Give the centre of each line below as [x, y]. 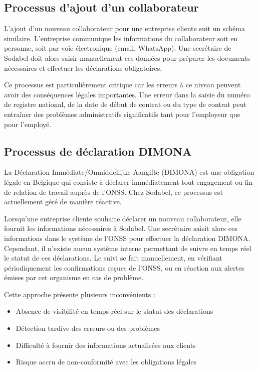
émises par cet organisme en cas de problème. [74, 277]
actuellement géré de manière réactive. [63, 202]
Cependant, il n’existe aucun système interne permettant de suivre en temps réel [128, 248]
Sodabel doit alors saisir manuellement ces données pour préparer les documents [127, 57]
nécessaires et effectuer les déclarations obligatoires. [83, 68]
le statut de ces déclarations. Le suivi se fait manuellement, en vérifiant [113, 258]
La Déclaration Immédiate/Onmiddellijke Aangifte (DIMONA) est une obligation [129, 172]
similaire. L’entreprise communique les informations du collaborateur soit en [121, 38]
